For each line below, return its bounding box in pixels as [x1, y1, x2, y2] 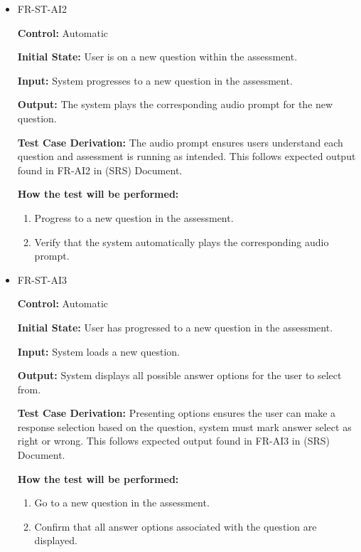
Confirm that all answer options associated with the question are [34, 519, 317, 534]
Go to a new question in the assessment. [34, 495, 210, 510]
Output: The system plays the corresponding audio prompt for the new [17, 97, 333, 112]
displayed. [34, 533, 77, 548]
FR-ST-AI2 [17, 1, 68, 16]
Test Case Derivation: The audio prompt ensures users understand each [17, 134, 343, 149]
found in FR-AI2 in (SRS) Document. [17, 162, 183, 177]
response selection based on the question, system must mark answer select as [17, 419, 352, 434]
